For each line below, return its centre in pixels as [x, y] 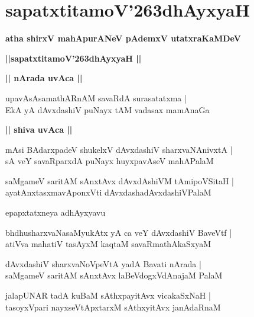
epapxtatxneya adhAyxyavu [56, 212]
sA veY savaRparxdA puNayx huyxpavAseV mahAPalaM [110, 161]
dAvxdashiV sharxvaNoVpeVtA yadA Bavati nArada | [103, 263]
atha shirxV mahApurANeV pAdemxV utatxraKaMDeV [123, 38]
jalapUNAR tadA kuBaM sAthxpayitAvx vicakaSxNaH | [108, 295]
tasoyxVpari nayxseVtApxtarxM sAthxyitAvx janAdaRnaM [113, 307]
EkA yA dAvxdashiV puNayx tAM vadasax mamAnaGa [108, 109]
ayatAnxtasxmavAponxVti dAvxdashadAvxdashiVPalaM [108, 192]
